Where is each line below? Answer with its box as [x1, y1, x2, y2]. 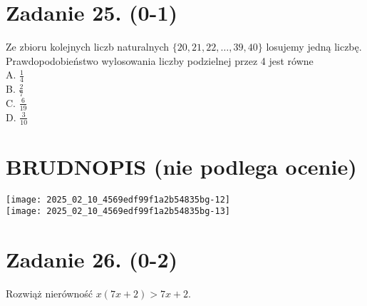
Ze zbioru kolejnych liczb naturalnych [6, 39, 170, 54]
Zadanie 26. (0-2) [6, 245, 177, 274]
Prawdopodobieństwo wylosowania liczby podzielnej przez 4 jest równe [6, 53, 314, 68]
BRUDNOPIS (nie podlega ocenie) [6, 151, 357, 180]
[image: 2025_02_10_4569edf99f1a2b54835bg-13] [6, 206, 230, 217]
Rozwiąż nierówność [6, 286, 93, 301]
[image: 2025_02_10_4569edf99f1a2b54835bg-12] [6, 194, 230, 205]
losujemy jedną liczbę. [266, 39, 362, 54]
